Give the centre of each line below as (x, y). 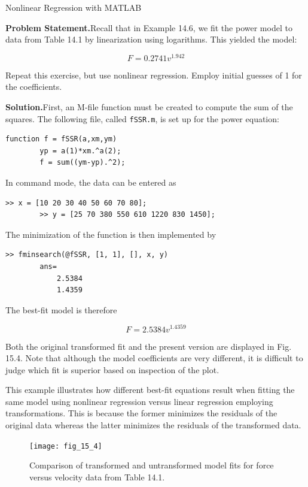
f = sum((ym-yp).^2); (83, 163)
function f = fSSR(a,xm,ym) (61, 139)
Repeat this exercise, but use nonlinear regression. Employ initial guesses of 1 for (154, 75)
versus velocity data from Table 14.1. (97, 477)
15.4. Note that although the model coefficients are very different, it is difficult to (154, 358)
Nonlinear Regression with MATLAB (74, 7)
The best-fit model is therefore (61, 309)
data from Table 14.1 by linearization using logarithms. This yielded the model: (151, 39)
